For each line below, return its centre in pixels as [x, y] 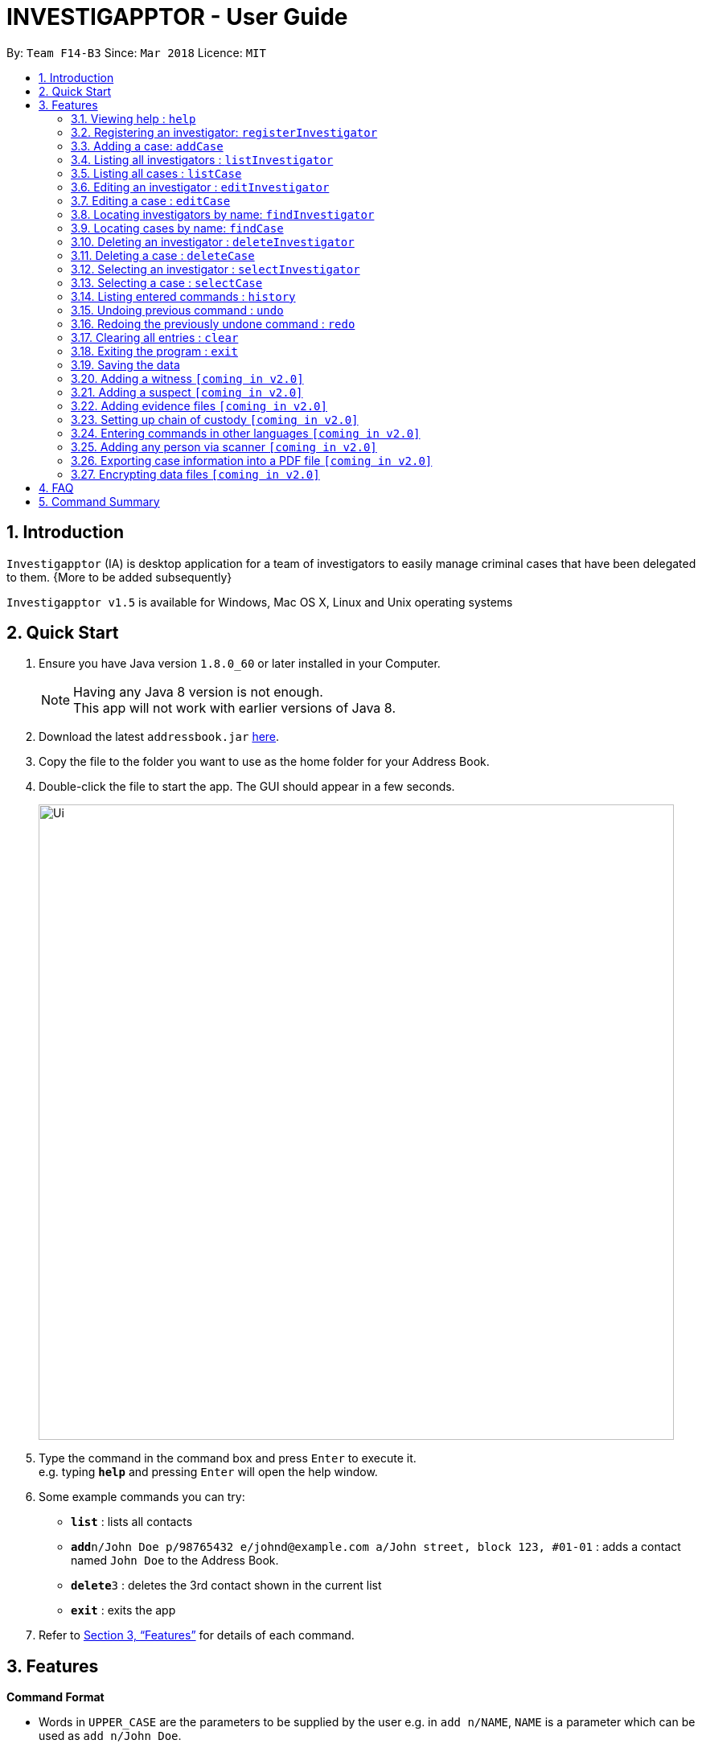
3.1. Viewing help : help [133, 118]
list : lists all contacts [132, 1522]
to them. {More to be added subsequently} [119, 577]
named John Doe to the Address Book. [175, 1561]
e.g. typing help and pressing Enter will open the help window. [208, 1472]
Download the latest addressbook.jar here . [159, 737]
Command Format [55, 1697]
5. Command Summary [99, 501]
